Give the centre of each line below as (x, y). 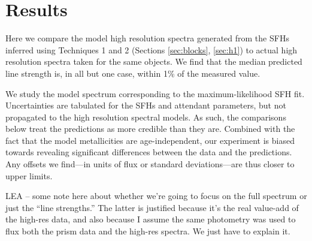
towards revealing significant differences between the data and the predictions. (149, 152)
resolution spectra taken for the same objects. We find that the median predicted (154, 61)
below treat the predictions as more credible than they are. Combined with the (150, 129)
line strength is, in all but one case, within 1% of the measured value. (133, 73)
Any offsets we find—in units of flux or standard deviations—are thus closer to (150, 164)
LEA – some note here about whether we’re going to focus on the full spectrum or (156, 196)
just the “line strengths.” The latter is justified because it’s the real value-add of (152, 207)
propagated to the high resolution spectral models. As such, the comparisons (146, 117)
